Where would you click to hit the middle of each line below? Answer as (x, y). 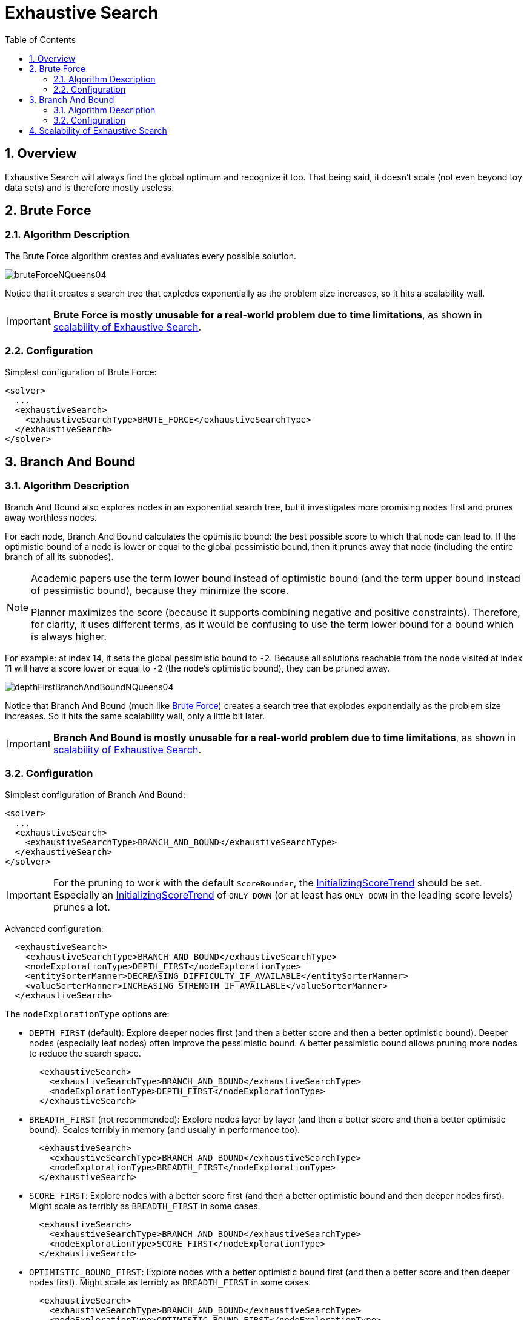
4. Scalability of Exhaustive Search (98, 130)
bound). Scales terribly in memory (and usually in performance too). (165, 1129)
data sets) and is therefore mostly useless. (90, 187)
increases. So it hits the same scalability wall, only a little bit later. (135, 716)
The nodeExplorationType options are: (87, 1014)
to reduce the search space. (85, 1053)
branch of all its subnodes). (59, 556)
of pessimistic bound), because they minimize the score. (160, 590)
